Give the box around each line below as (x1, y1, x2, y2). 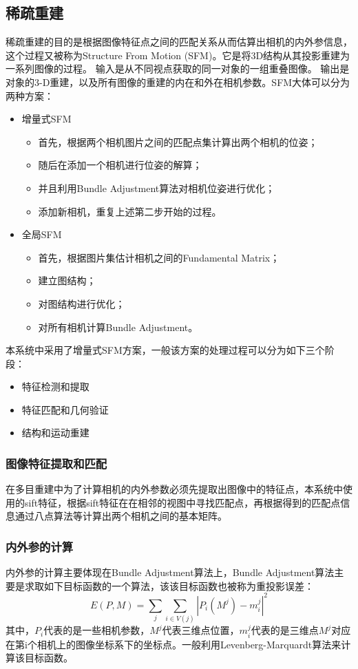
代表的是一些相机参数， (43, 623, 150, 637)
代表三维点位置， (162, 623, 240, 637)
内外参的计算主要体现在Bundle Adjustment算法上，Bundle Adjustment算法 (6, 565, 335, 580)
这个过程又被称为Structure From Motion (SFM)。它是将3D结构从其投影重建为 (6, 47, 350, 62)
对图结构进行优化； (38, 296, 125, 310)
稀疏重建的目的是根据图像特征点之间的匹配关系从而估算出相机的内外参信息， (6, 34, 352, 49)
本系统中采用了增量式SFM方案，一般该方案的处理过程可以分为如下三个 (6, 343, 325, 357)
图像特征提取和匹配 (6, 455, 107, 471)
